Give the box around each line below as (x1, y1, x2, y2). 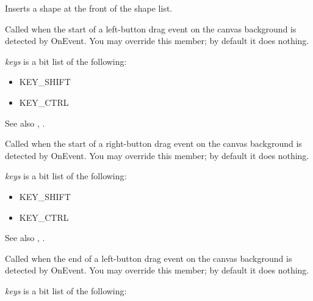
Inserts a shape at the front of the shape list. (5, 2, 173, 14)
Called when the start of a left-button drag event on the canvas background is (5, 22, 297, 35)
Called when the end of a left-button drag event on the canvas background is (5, 251, 292, 264)
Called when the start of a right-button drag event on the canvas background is (5, 137, 302, 150)
